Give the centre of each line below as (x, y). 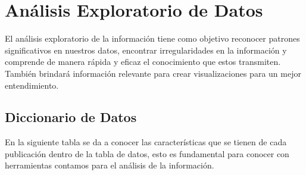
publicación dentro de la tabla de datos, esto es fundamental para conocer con (147, 153)
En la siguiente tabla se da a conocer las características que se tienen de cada (146, 142)
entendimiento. (32, 85)
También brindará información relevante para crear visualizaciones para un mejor (153, 73)
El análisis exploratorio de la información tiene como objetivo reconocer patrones (152, 38)
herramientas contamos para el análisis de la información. (110, 165)
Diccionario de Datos (71, 117)
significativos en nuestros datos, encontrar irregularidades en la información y (146, 50)
